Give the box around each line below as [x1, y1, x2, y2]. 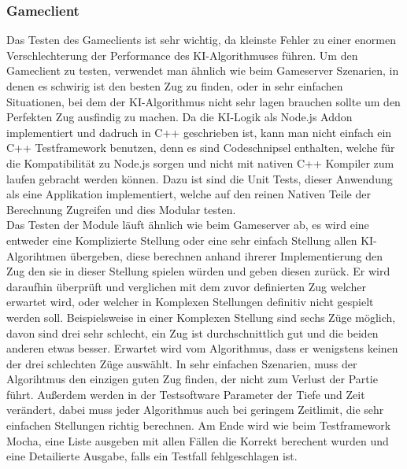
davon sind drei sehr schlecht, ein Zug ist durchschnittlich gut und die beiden [6, 324, 379, 341]
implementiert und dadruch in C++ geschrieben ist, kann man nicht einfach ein [6, 124, 392, 140]
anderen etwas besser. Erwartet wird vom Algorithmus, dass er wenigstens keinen [6, 340, 398, 356]
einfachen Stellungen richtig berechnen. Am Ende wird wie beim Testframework [6, 417, 391, 434]
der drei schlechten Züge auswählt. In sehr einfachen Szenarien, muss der [6, 355, 357, 371]
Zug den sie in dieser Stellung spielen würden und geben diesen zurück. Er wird [6, 263, 390, 279]
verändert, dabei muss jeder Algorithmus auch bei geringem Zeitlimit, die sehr [6, 401, 384, 418]
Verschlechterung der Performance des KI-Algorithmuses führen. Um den [6, 46, 358, 63]
